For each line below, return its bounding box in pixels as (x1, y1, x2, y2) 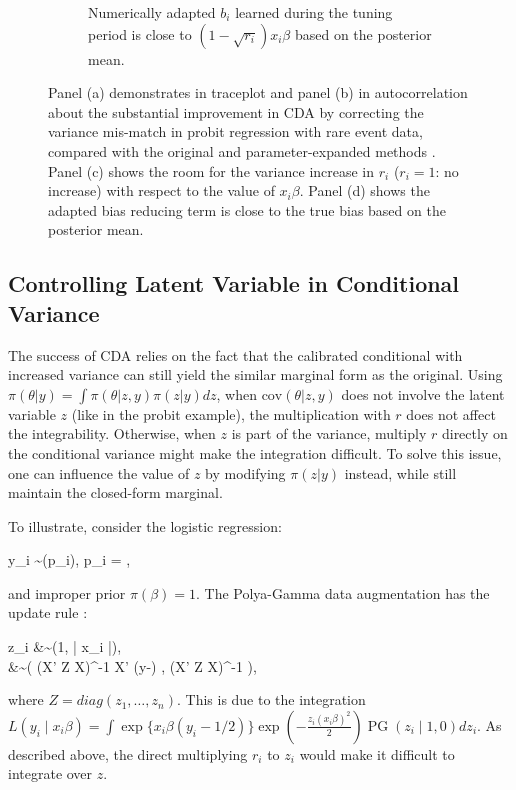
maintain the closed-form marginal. (8, 482, 223, 503)
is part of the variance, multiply (231, 423, 427, 444)
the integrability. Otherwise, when (8, 423, 216, 444)
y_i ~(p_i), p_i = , (8, 549, 131, 570)
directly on (441, 423, 508, 444)
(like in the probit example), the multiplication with (71, 403, 391, 424)
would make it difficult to (299, 743, 455, 764)
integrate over (8, 763, 93, 784)
